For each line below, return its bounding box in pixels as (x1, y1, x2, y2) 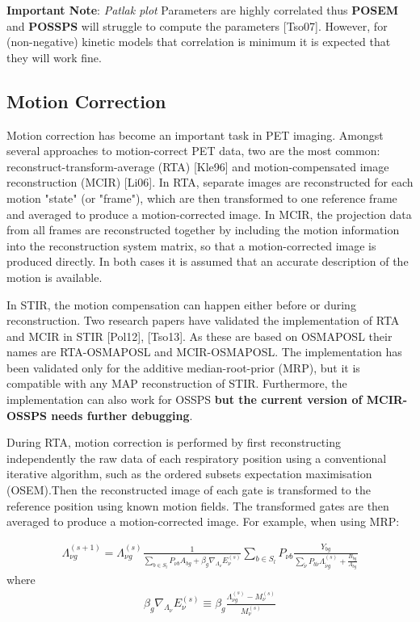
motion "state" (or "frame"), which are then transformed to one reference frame (6, 189, 397, 206)
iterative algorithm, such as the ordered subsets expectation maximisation (6, 465, 372, 482)
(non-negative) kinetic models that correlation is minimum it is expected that (6, 33, 391, 50)
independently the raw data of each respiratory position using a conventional (6, 449, 387, 466)
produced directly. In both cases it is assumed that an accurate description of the (6, 253, 409, 270)
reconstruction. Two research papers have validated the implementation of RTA (6, 312, 400, 329)
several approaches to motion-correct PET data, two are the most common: (6, 142, 380, 159)
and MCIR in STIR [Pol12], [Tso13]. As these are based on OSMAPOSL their (6, 327, 393, 344)
